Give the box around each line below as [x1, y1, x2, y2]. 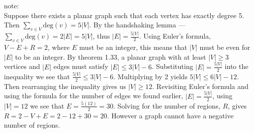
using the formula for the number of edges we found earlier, [4, 90, 183, 101]
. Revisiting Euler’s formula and [152, 81, 249, 91]
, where [48, 42, 70, 52]
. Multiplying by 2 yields [113, 71, 188, 81]
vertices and [4, 61, 40, 71]
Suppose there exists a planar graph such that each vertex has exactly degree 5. [4, 10, 244, 20]
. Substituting [152, 61, 193, 71]
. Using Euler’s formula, [139, 31, 211, 41]
